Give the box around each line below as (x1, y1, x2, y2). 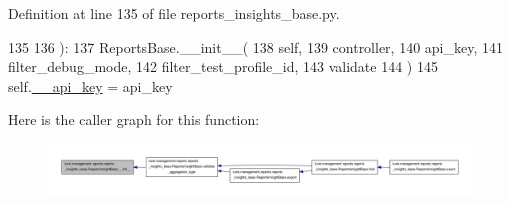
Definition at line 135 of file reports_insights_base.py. (8, 3, 340, 23)
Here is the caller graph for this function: (8, 109, 260, 130)
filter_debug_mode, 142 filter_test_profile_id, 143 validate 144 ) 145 (8, 56, 438, 77)
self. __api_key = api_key (8, 75, 173, 96)
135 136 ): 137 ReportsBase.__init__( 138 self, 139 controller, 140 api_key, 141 (8, 36, 503, 57)
